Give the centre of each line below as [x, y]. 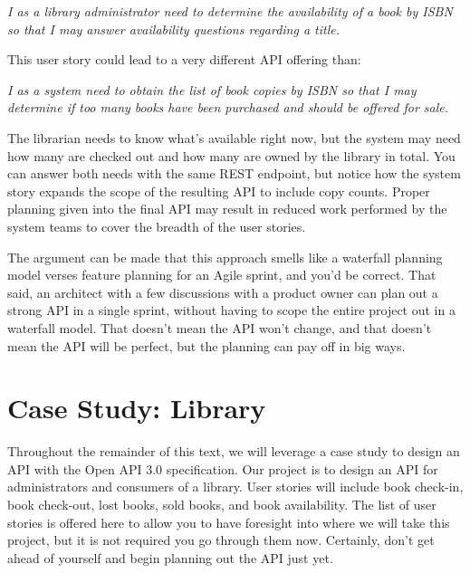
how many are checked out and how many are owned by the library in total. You [231, 155]
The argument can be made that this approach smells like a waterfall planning [225, 257]
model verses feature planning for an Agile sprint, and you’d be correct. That [222, 275]
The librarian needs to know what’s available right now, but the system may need [234, 137]
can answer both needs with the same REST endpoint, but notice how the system [234, 173]
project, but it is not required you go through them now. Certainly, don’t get [221, 540]
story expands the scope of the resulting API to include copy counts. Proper [219, 191]
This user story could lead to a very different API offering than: [184, 59]
